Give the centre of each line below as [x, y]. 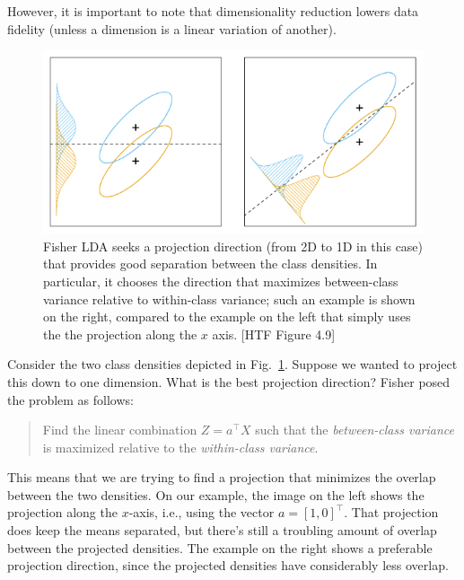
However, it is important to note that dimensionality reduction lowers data [213, 11]
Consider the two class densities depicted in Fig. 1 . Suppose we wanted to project [232, 364]
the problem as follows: [70, 399]
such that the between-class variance [355, 430]
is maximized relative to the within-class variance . [180, 447]
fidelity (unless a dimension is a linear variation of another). [172, 28]
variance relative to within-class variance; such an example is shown [229, 299]
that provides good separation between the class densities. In [210, 264]
